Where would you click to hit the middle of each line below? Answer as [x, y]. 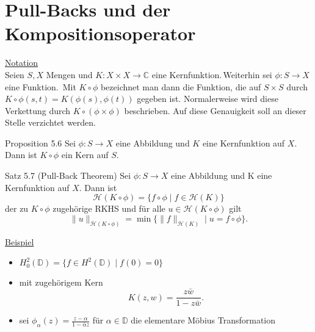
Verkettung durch [38, 110]
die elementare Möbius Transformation [203, 320]
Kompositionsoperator [100, 33]
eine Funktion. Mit [41, 86]
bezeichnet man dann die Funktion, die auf [181, 86]
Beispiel [20, 241]
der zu [17, 208]
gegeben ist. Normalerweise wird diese [208, 99]
